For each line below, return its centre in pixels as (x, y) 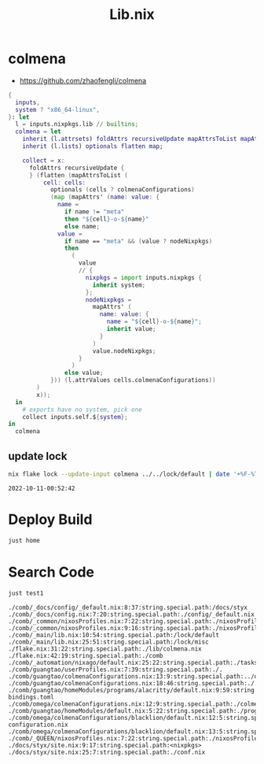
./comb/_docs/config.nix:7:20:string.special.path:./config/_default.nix (132, 614)
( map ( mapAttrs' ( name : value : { (104, 197)
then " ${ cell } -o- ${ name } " (106, 219)
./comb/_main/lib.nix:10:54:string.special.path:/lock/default (114, 635)
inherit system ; (119, 285)
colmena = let (38, 132)
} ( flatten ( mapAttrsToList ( (78, 175)
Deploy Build (50, 519)
